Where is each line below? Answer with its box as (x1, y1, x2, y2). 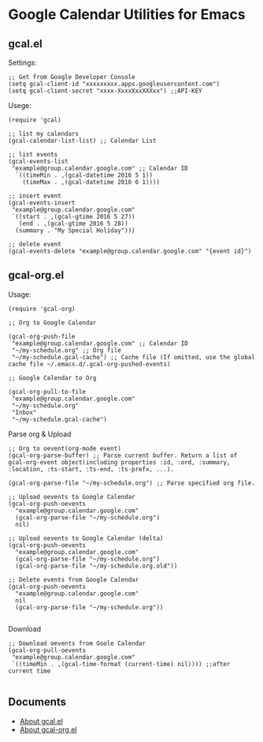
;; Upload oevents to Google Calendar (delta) (8, 534, 164, 542)
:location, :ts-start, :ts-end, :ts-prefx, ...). (8, 465, 175, 473)
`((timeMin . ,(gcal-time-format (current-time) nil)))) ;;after (11, 660, 231, 668)
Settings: (8, 58, 37, 67)
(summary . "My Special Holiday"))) (15, 227, 135, 234)
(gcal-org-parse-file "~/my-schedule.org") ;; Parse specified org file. (8, 479, 256, 487)
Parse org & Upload (8, 429, 72, 439)
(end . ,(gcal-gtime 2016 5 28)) (18, 219, 128, 227)
